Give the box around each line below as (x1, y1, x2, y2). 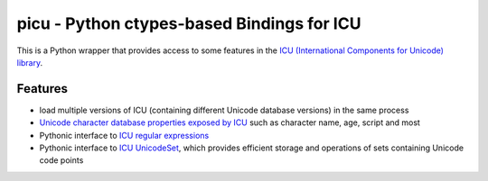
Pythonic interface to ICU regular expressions (39, 130, 210, 140)
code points (39, 155, 84, 166)
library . (16, 57, 43, 68)
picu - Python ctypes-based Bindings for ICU (16, 14, 361, 33)
